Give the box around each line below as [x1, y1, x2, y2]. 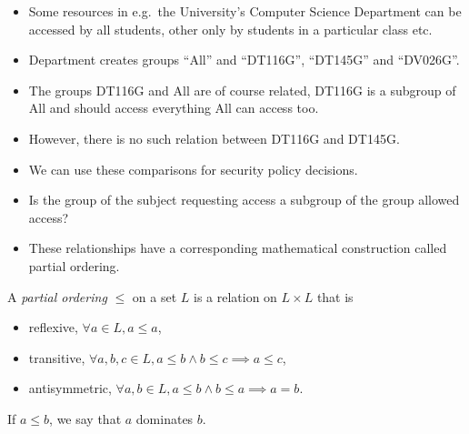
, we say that [49, 409, 122, 428]
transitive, [28, 348, 85, 367]
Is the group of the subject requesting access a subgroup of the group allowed [28, 190, 460, 209]
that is [316, 287, 354, 306]
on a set [132, 287, 177, 306]
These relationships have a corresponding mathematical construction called [28, 238, 447, 257]
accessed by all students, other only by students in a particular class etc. [28, 19, 433, 38]
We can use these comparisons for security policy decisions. [28, 159, 358, 178]
